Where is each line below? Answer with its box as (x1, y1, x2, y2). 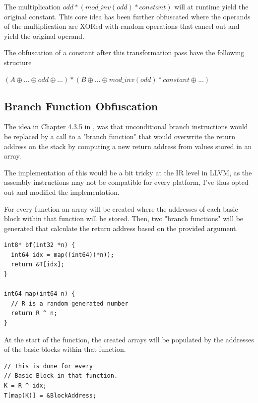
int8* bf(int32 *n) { (4, 242, 75, 249)
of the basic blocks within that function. (4, 344, 126, 354)
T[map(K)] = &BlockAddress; (4, 392, 97, 399)
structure (4, 57, 32, 67)
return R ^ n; (11, 310, 58, 317)
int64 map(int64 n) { (4, 290, 75, 298)
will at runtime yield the (174, 1, 249, 11)
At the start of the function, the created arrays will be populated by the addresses (4, 334, 254, 344)
